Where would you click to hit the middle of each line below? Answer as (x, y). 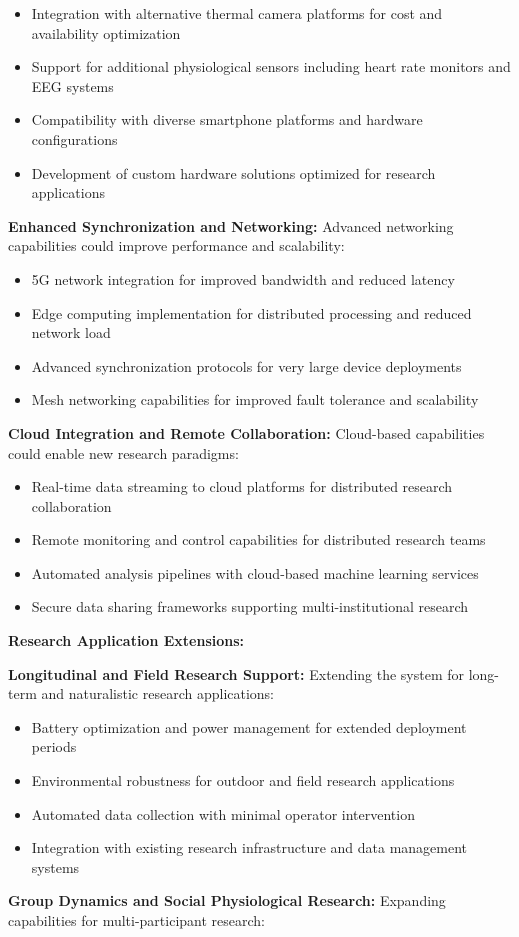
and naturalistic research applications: (158, 693)
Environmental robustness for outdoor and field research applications (243, 780)
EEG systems (72, 85)
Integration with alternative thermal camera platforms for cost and (237, 13)
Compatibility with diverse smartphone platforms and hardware (227, 119)
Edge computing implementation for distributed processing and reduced (251, 312)
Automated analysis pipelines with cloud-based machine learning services (255, 572)
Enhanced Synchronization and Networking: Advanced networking (231, 225)
